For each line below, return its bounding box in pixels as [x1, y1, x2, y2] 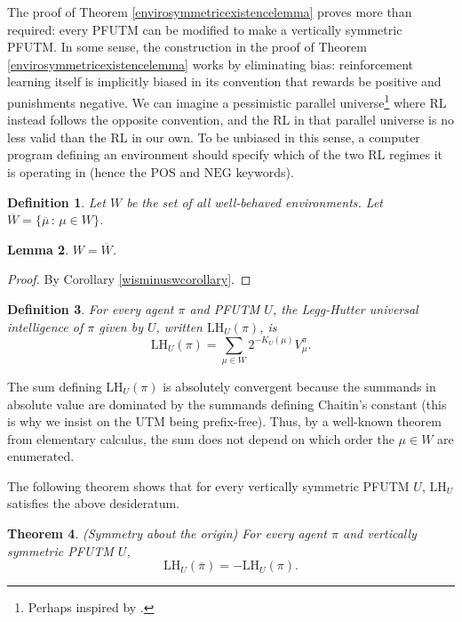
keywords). [235, 163, 294, 181]
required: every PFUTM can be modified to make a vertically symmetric [7, 20, 402, 38]
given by [99, 317, 143, 335]
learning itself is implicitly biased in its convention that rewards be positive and [7, 72, 442, 91]
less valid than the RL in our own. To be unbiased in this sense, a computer [7, 127, 420, 146]
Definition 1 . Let [7, 192, 106, 211]
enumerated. [7, 447, 75, 465]
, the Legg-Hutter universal [272, 299, 418, 318]
